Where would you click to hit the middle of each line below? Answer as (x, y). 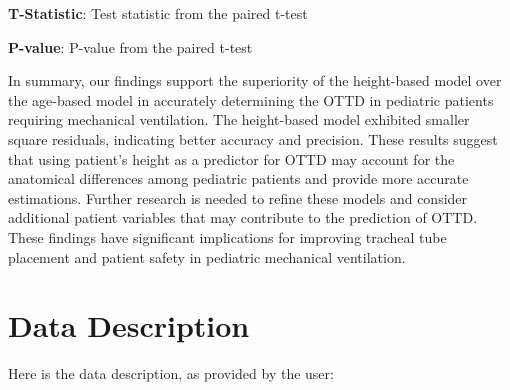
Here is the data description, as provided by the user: (171, 373)
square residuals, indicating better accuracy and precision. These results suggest (253, 138)
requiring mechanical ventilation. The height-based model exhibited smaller (239, 119)
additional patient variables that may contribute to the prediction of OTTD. (243, 217)
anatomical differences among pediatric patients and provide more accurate (238, 178)
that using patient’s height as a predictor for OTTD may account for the (231, 158)
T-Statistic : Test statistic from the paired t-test (158, 13)
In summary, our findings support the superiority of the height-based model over (255, 80)
